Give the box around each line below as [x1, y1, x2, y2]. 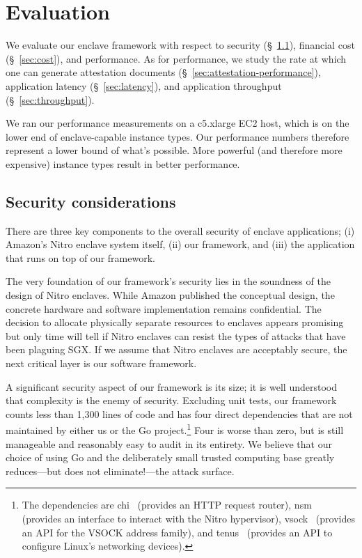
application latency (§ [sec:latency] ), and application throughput [6, 78, 282, 93]
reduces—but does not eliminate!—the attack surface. [6, 463, 235, 478]
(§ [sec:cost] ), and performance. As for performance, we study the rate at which [6, 51, 347, 65]
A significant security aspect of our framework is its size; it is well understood [6, 379, 337, 394]
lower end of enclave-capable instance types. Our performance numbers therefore [6, 129, 349, 144]
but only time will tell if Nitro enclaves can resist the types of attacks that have [6, 328, 346, 343]
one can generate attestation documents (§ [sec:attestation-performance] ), [6, 65, 321, 79]
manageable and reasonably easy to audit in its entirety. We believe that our [6, 436, 332, 451]
